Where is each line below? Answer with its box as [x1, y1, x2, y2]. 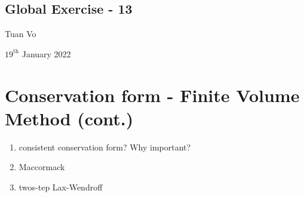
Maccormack [19, 161, 65, 173]
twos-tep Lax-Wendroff [19, 180, 103, 193]
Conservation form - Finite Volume [5, 82, 300, 107]
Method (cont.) [5, 106, 134, 130]
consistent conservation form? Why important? [19, 140, 191, 153]
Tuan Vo [5, 27, 36, 40]
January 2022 [22, 47, 71, 60]
